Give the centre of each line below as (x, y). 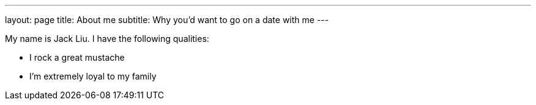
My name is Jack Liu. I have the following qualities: (107, 39)
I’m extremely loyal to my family (93, 76)
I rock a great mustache (77, 57)
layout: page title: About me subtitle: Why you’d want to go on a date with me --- (167, 20)
